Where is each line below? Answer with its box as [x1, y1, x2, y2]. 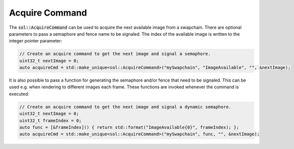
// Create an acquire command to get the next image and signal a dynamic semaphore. [19, 104, 231, 109]
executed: [9, 91, 29, 97]
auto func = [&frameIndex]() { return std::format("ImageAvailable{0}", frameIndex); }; [19, 125, 240, 130]
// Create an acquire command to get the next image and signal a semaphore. [19, 51, 211, 57]
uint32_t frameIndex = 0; [19, 118, 82, 123]
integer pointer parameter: [9, 38, 62, 44]
